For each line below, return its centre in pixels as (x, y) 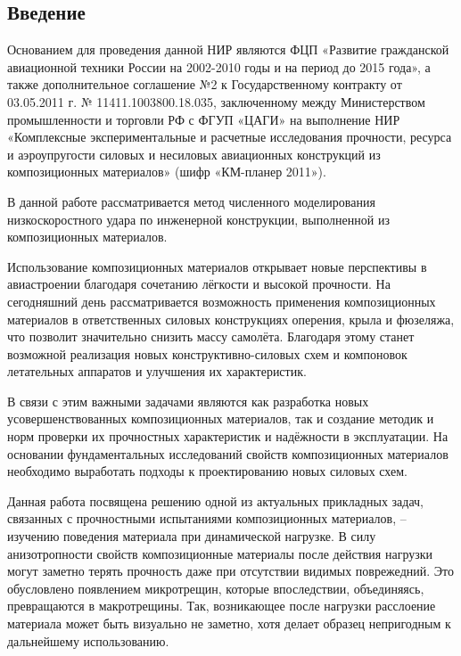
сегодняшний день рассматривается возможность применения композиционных (222, 301)
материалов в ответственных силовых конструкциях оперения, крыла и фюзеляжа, (231, 319)
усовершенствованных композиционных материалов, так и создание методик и (221, 418)
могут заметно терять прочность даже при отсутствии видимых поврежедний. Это (230, 571)
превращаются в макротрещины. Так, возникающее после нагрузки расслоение (222, 606)
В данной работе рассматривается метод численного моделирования (191, 201)
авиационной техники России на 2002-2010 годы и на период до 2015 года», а (219, 66)
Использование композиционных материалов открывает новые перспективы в (217, 266)
